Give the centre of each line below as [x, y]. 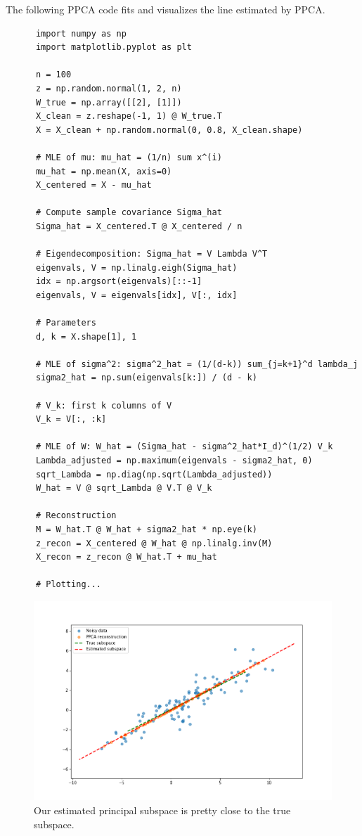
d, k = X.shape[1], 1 [86, 336]
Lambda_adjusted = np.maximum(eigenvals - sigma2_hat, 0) [174, 461]
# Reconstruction [76, 516]
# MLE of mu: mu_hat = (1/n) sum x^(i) [129, 157]
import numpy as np [81, 33]
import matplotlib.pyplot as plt [114, 47]
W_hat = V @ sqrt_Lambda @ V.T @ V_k [124, 488]
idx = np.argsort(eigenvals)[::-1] [119, 282]
